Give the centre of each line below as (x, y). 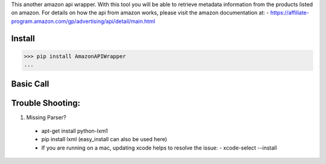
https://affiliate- (289, 13)
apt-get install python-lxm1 (75, 131)
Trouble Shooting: (46, 103)
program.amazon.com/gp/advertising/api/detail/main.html (83, 21)
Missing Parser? (46, 117)
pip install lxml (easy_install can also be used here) (104, 139)
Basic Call (30, 84)
